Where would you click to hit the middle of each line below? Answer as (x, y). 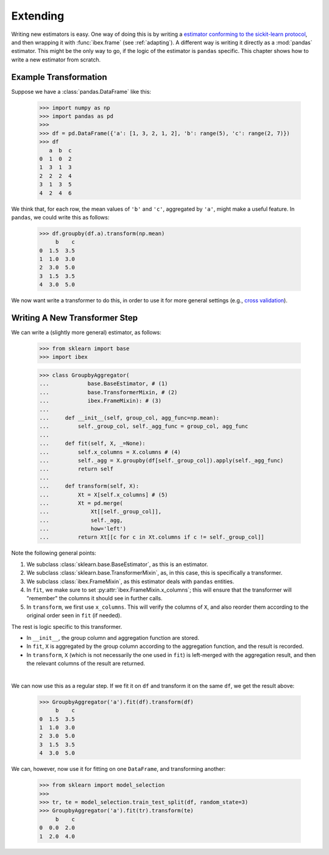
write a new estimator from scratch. (56, 59)
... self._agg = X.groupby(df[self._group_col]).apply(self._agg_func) (161, 460)
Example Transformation (59, 77)
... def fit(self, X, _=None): (92, 444)
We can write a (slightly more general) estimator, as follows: (86, 333)
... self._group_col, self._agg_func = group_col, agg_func (144, 426)
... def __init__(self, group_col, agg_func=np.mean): (129, 418)
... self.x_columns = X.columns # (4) (110, 452)
